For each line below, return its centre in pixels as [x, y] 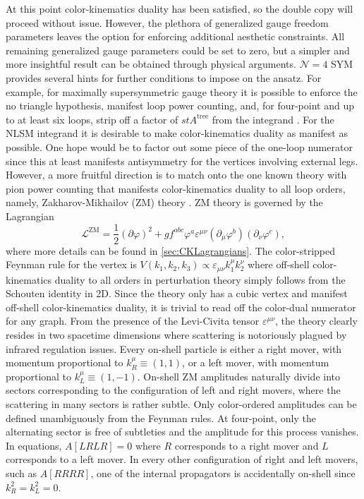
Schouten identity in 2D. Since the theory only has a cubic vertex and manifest [177, 293]
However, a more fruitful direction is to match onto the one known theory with [176, 175]
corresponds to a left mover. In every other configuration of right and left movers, [182, 459]
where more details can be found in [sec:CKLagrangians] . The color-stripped [170, 250]
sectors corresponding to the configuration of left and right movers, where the [173, 390]
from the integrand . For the [273, 119]
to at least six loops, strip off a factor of [92, 119]
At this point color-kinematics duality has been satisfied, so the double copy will [180, 8]
